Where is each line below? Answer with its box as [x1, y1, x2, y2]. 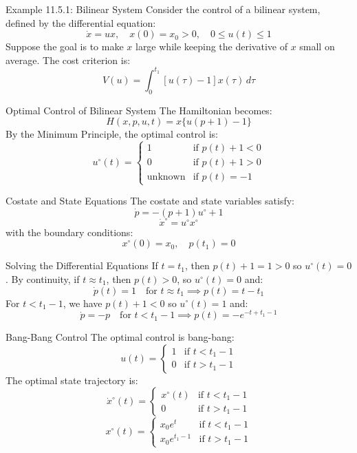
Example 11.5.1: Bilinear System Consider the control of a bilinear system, [6, 2, 321, 16]
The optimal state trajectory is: [6, 372, 138, 387]
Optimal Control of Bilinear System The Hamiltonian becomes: [6, 103, 272, 117]
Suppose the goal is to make [6, 39, 124, 54]
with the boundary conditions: [6, 224, 133, 239]
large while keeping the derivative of [135, 39, 288, 54]
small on [299, 39, 335, 54]
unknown [147, 172, 186, 182]
